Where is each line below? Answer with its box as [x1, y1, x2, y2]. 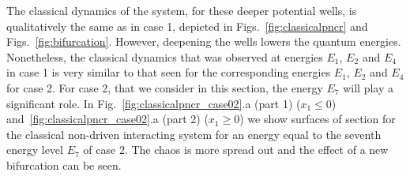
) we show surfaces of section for [239, 110, 396, 127]
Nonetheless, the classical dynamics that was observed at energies [6, 48, 323, 65]
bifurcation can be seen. [6, 156, 122, 173]
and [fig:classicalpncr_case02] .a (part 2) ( [6, 110, 209, 127]
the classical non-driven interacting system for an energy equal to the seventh [6, 125, 382, 142]
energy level [6, 141, 63, 158]
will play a [343, 79, 393, 95]
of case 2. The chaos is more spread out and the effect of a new [83, 141, 389, 158]
